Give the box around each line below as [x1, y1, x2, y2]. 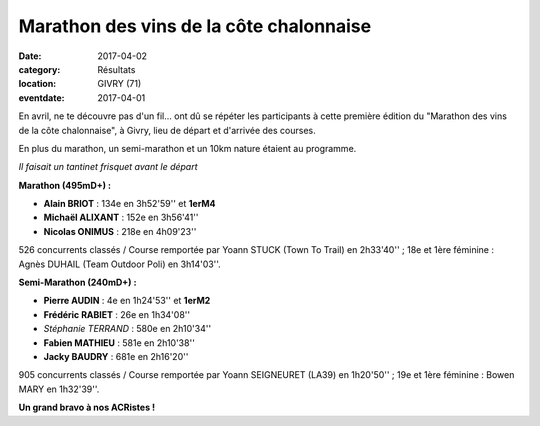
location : [18, 78, 57, 90]
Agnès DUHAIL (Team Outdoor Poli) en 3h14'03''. [18, 258, 222, 270]
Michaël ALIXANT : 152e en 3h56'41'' [43, 211, 199, 224]
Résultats [97, 63, 136, 75]
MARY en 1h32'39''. [18, 383, 100, 395]
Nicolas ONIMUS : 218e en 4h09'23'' [43, 225, 197, 237]
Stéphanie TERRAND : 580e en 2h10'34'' [43, 323, 212, 335]
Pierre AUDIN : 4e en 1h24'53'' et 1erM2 [43, 295, 211, 307]
